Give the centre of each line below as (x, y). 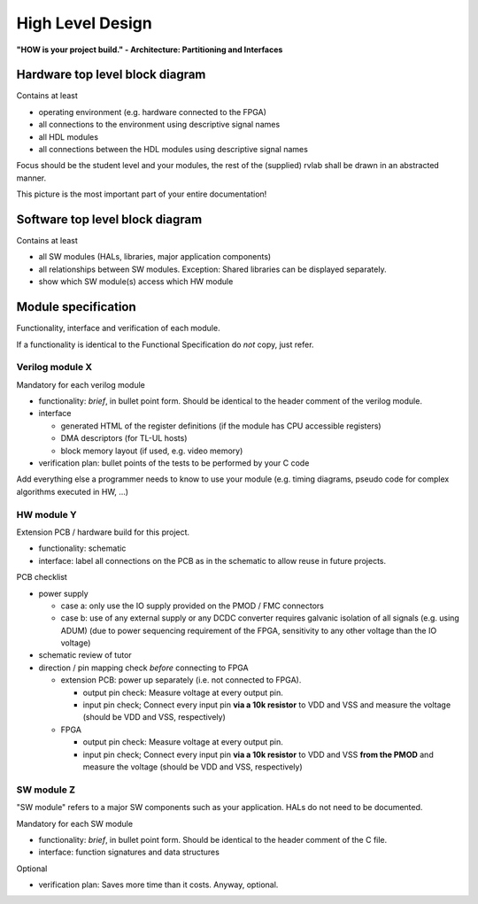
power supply (63, 593)
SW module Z (46, 790)
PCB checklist (42, 577)
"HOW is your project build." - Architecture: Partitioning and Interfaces (150, 50)
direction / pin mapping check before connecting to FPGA (143, 668)
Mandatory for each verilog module (81, 384)
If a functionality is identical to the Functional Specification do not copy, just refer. (165, 344)
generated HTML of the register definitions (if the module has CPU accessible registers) (221, 426)
